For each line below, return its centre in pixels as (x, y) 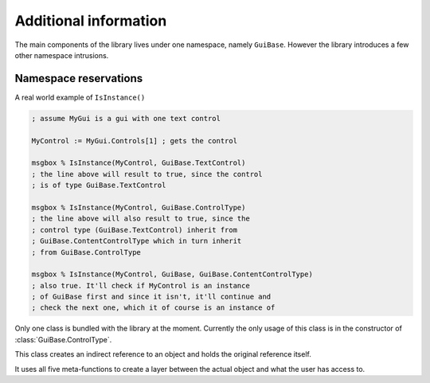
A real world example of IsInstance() (80, 97)
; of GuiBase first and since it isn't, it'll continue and (151, 297)
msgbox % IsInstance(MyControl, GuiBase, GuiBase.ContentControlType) (172, 274)
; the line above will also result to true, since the (141, 219)
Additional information (91, 21)
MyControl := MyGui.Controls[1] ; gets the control (135, 141)
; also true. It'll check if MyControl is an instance (141, 285)
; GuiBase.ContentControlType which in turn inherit (137, 241)
